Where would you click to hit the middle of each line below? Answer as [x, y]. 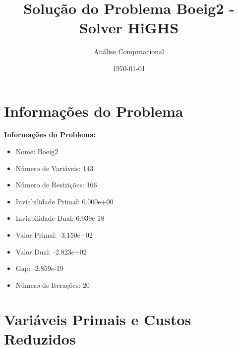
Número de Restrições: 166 [56, 185]
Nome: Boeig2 [37, 151]
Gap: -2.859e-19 [39, 268]
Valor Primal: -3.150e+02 [54, 235]
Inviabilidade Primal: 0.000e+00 [64, 201]
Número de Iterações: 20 [53, 285]
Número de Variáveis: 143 [55, 168]
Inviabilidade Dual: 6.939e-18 [60, 218]
